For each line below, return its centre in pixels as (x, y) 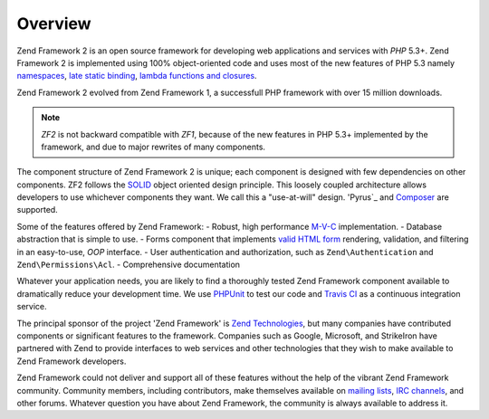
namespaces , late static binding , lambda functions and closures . (137, 76)
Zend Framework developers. (72, 361)
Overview (54, 24)
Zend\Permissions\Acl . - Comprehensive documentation (128, 265)
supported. (37, 210)
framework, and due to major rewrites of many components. (153, 147)
